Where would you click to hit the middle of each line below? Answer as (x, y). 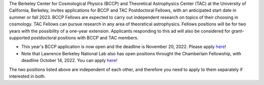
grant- (238, 31)
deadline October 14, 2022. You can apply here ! (69, 61)
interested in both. (27, 76)
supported (20, 38)
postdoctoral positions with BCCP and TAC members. (85, 38)
